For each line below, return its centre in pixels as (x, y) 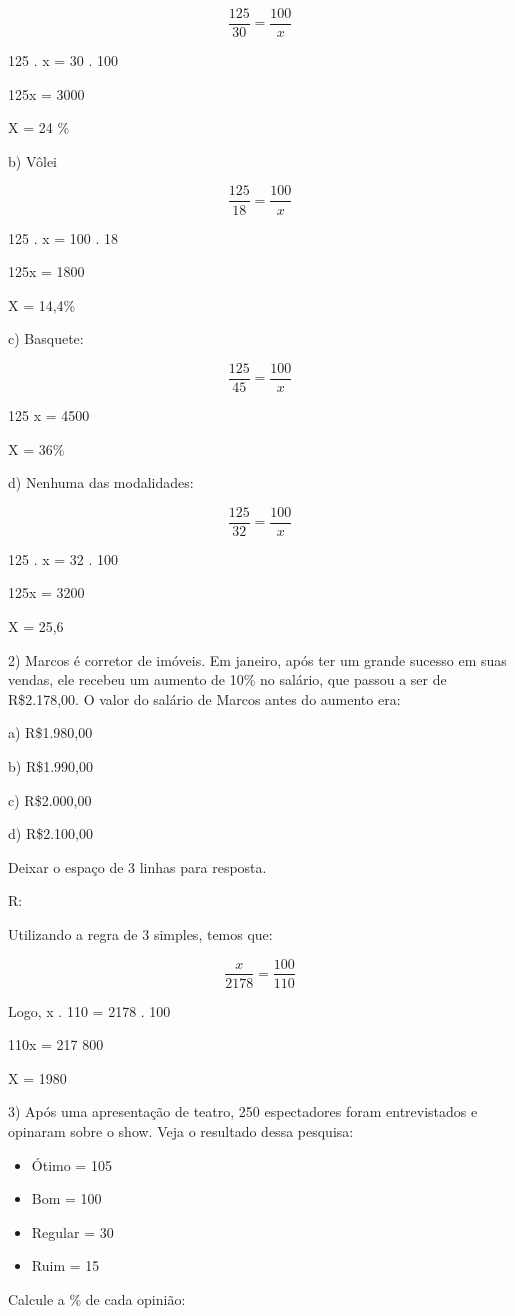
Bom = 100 (66, 1198)
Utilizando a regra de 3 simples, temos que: (140, 933)
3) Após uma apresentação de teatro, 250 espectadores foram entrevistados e (243, 1111)
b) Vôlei (32, 160)
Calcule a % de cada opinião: (97, 1298)
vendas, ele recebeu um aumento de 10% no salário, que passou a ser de (227, 679)
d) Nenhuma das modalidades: (101, 482)
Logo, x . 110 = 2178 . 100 (89, 1010)
